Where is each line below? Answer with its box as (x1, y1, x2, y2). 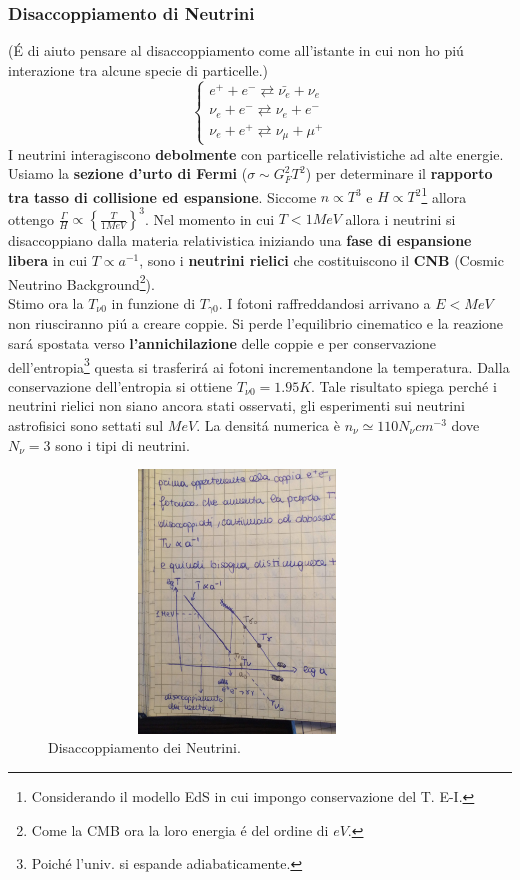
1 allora (421, 183, 467, 207)
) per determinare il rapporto (305, 163, 493, 184)
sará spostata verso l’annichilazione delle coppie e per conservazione (8, 332, 437, 353)
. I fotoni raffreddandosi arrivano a (218, 292, 431, 313)
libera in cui (8, 250, 88, 271)
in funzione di (111, 292, 196, 313)
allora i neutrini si (345, 208, 456, 229)
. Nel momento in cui (145, 208, 275, 229)
